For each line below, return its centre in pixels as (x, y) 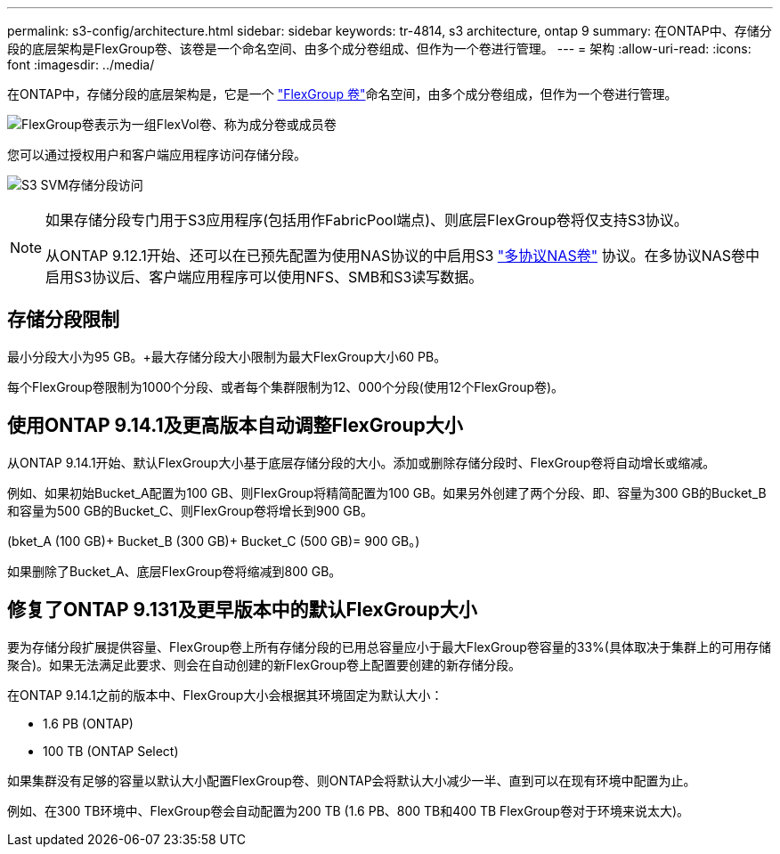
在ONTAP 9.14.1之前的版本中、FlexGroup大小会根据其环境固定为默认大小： (225, 695)
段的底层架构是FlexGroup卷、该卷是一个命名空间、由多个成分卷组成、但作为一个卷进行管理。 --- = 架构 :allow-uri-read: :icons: (379, 49)
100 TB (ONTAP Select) (111, 751)
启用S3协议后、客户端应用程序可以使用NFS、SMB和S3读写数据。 (264, 277)
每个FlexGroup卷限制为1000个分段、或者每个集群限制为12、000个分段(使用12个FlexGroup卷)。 (286, 386)
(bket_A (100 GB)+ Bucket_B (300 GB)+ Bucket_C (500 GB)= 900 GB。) (214, 541)
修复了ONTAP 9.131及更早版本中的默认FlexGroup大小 (242, 610)
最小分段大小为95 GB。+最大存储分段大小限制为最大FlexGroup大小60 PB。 (227, 356)
